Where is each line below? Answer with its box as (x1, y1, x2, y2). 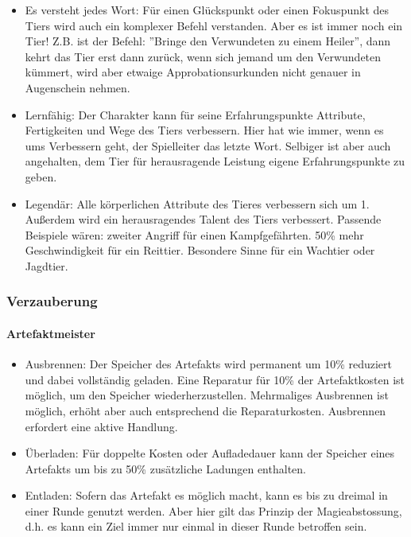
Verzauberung (6, 291, 98, 311)
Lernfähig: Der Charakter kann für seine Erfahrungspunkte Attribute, (25, 106, 366, 123)
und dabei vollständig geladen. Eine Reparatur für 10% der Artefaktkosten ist (25, 371, 405, 387)
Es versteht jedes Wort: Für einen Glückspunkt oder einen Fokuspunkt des (25, 2, 390, 18)
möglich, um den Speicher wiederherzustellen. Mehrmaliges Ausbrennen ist (25, 387, 389, 403)
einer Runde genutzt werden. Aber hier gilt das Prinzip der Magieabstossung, (25, 502, 402, 519)
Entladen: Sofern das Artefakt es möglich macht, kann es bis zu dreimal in (25, 487, 388, 504)
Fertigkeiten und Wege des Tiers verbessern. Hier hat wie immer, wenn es (25, 122, 384, 138)
